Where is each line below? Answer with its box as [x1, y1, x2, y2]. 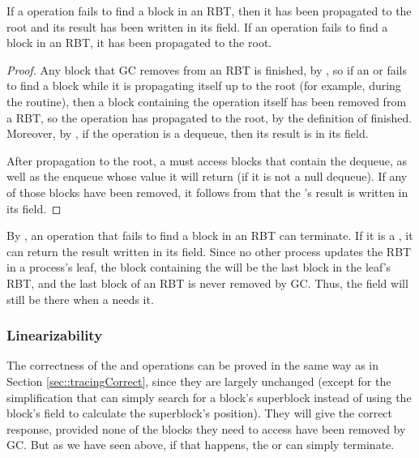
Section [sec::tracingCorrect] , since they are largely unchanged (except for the [6, 372, 391, 389]
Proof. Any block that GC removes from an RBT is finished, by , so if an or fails [6, 61, 408, 78]
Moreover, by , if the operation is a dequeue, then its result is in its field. [6, 125, 369, 142]
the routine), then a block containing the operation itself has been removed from [6, 92, 407, 109]
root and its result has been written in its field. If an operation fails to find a [6, 18, 388, 35]
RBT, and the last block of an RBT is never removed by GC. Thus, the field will [6, 274, 408, 291]
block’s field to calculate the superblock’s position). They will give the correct [6, 404, 393, 422]
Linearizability [6, 325, 103, 345]
